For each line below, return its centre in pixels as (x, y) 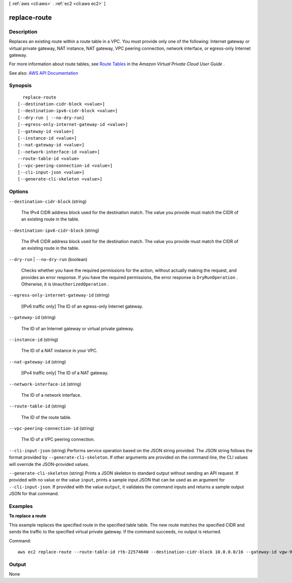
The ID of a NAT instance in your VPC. (59, 351)
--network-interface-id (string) (45, 384)
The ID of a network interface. (51, 395)
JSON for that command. (34, 494)
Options (19, 192)
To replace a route (27, 516)
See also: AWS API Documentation (44, 73)
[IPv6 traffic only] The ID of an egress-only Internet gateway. (82, 306)
